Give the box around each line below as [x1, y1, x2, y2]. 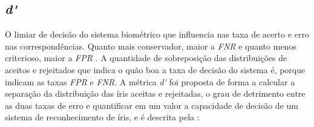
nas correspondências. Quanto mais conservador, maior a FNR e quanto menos [5, 39, 296, 52]
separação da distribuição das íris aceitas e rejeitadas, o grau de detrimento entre [5, 87, 306, 100]
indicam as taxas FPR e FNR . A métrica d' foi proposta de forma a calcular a [5, 75, 295, 88]
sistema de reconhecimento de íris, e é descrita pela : [5, 111, 200, 123]
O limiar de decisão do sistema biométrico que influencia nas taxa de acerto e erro [5, 28, 309, 41]
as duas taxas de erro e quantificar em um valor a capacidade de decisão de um [5, 99, 298, 111]
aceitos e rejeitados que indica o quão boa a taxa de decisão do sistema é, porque [5, 63, 306, 76]
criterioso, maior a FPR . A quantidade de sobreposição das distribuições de [5, 51, 287, 64]
